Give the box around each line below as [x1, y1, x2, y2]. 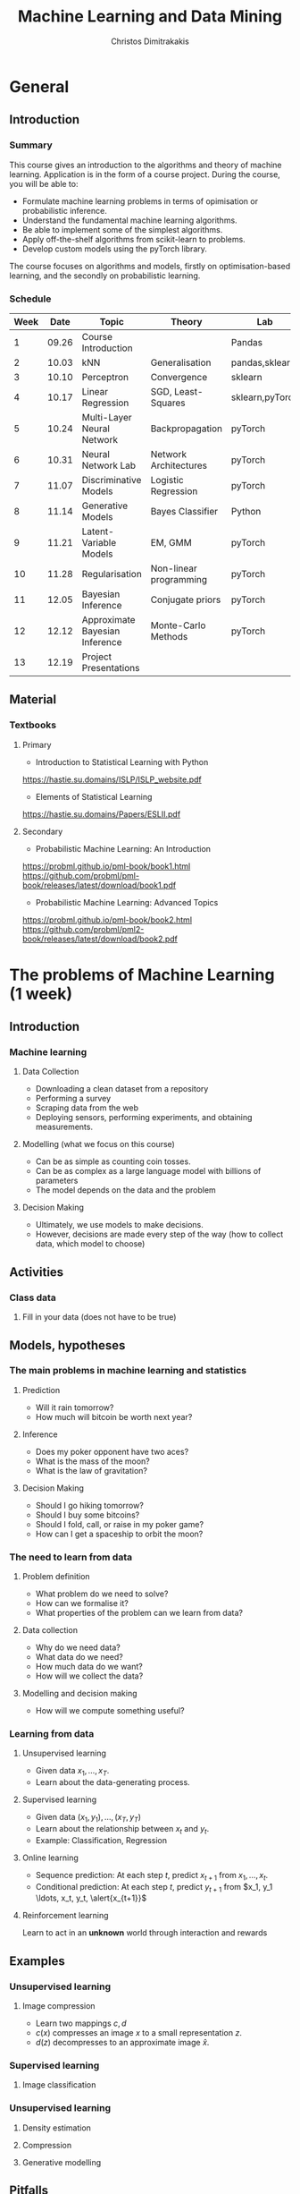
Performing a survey [35, 1093, 112, 1104]
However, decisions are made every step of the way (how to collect [35, 1229, 284, 1240]
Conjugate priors [150, 593, 221, 606]
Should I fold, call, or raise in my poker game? [35, 1518, 204, 1529]
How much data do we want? [35, 1662, 143, 1672]
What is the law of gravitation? [35, 1465, 147, 1475]
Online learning [21, 1852, 79, 1863]
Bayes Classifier [150, 505, 219, 517]
